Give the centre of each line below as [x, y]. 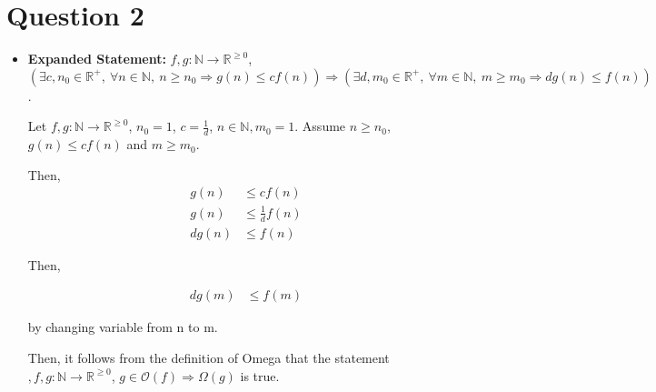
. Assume [320, 126]
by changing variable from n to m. [123, 327]
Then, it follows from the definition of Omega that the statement [209, 357]
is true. [260, 375]
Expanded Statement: [97, 59]
